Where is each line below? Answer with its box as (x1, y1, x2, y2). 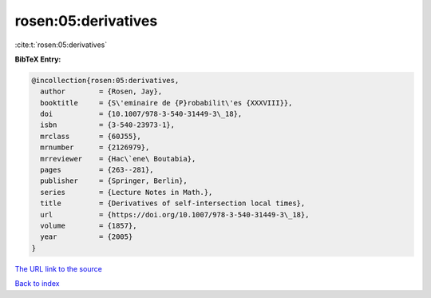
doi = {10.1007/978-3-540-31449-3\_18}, (40, 109, 243, 119)
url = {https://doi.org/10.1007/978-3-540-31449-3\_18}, (40, 210, 310, 219)
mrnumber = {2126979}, (40, 143, 150, 152)
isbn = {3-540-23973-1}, (40, 121, 176, 129)
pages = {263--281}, (40, 165, 155, 175)
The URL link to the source (14, 264, 103, 273)
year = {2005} (40, 232, 133, 241)
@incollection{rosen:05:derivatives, (31, 76, 180, 85)
